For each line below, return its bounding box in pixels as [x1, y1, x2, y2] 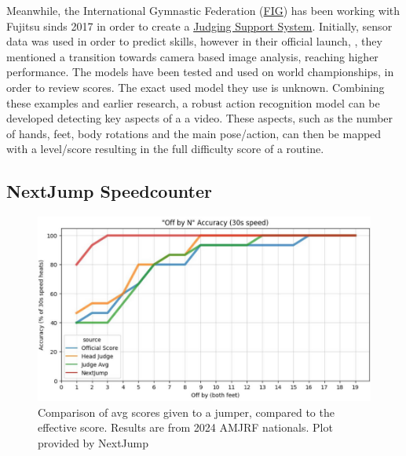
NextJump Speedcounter [6, 179, 213, 203]
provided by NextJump [38, 435, 149, 451]
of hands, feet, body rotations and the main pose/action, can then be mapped [6, 125, 382, 141]
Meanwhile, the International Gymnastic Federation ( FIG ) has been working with [6, 2, 401, 18]
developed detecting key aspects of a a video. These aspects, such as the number [6, 110, 393, 126]
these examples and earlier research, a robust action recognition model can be [6, 94, 380, 111]
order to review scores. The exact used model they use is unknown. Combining [6, 78, 385, 95]
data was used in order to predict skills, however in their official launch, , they [6, 33, 382, 49]
